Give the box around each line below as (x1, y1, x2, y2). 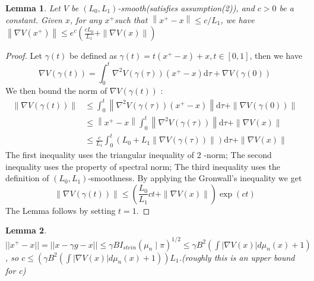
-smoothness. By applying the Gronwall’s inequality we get (88, 172, 302, 184)
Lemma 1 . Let (5, 2, 61, 14)
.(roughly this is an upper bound (179, 251, 295, 263)
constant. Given (5, 13, 62, 26)
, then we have (249, 49, 303, 62)
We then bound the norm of (5, 84, 107, 97)
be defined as (69, 49, 117, 62)
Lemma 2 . (5, 224, 47, 236)
